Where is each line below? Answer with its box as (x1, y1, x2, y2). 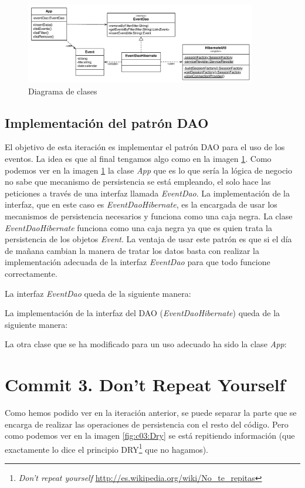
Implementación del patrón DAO (5, 113, 209, 131)
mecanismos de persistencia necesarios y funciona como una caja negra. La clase (5, 209, 293, 222)
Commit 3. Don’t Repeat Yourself (5, 372, 286, 396)
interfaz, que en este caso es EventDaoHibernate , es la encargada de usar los (5, 198, 277, 211)
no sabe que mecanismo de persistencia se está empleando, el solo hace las (5, 175, 271, 188)
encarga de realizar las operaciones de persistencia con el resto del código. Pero (5, 418, 289, 430)
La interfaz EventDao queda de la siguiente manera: (5, 287, 191, 299)
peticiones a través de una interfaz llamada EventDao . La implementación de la (5, 187, 290, 199)
